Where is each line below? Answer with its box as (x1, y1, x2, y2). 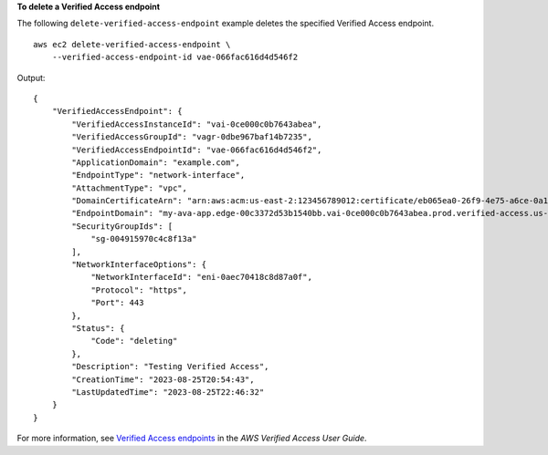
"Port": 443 (90, 297, 144, 308)
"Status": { (71, 323, 125, 333)
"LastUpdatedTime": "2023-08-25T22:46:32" (71, 387, 265, 397)
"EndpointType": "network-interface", (71, 170, 246, 181)
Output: (16, 72, 46, 83)
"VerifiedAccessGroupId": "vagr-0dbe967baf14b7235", (71, 132, 312, 142)
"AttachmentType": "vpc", (71, 182, 187, 193)
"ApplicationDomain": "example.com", (71, 157, 241, 168)
